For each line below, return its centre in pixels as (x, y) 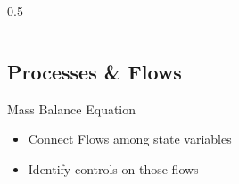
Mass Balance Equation (72, 109)
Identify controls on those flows (113, 168)
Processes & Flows (95, 71)
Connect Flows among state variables (130, 139)
